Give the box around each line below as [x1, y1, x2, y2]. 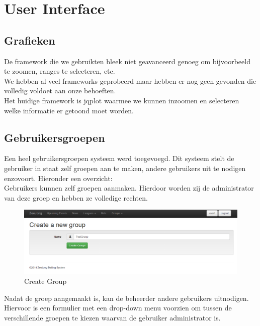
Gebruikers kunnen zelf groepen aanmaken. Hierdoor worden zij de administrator [4, 183, 254, 193]
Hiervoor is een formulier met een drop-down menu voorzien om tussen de [4, 302, 232, 313]
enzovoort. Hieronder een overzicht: [4, 173, 113, 183]
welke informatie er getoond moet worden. [4, 105, 134, 115]
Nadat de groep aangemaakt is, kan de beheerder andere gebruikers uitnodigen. [4, 292, 249, 303]
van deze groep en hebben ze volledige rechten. [4, 192, 148, 203]
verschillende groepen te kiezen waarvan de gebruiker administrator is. [4, 312, 221, 323]
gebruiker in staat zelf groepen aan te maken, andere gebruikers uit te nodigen [4, 162, 246, 173]
